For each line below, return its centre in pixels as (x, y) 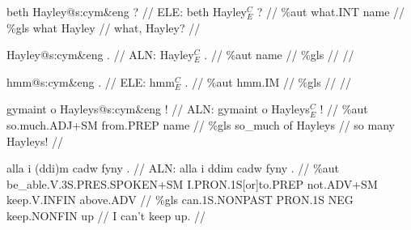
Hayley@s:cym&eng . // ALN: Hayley (100, 55)
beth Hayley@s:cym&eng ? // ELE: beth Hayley (127, 11)
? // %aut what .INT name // (331, 11)
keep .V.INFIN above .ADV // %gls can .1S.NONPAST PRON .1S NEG (180, 200)
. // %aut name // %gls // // (279, 55)
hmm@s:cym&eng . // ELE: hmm (91, 81)
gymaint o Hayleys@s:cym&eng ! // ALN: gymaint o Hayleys (158, 109)
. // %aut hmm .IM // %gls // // (268, 81)
